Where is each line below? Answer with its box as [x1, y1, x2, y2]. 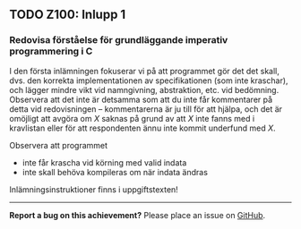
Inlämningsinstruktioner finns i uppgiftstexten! [9, 183, 179, 195]
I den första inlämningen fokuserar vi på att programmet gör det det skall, [9, 65, 280, 76]
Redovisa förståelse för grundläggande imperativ [9, 34, 228, 47]
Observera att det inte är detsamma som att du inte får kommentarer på [9, 94, 273, 105]
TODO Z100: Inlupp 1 [9, 7, 126, 22]
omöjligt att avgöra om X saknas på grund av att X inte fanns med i [9, 113, 255, 123]
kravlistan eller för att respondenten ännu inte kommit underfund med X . [9, 123, 276, 133]
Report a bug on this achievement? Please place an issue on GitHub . [9, 209, 266, 220]
